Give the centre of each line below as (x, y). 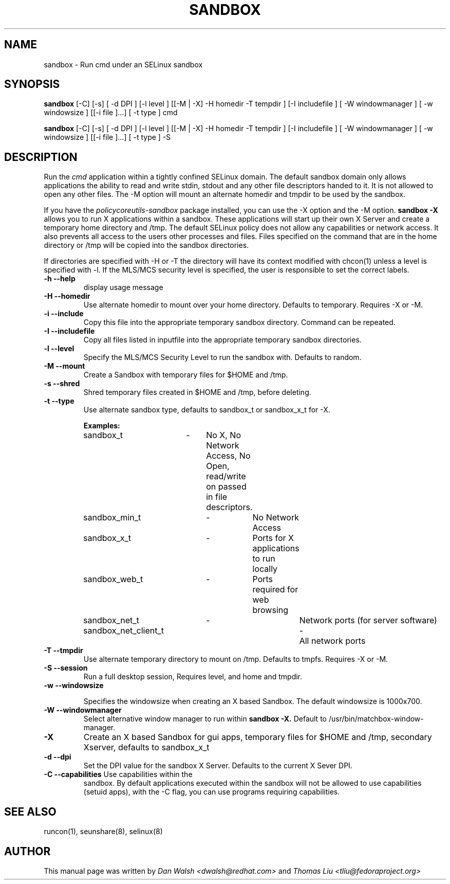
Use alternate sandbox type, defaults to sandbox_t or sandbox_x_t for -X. (207, 410)
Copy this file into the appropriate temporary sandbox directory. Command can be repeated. (239, 322)
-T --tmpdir (63, 651)
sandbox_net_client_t (124, 631)
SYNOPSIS (32, 84)
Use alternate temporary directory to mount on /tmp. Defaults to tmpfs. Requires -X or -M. (236, 659)
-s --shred (62, 384)
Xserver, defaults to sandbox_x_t (146, 747)
